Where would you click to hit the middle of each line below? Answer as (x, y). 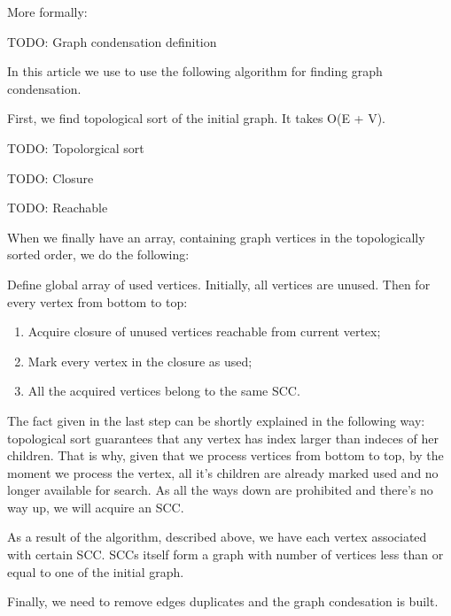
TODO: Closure (51, 177)
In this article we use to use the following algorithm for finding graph (195, 71)
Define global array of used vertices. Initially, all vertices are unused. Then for (219, 284)
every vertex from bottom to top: (97, 301)
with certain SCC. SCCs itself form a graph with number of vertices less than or (225, 554)
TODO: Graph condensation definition (112, 41)
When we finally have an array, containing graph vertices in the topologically (216, 237)
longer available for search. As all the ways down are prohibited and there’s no (220, 490)
